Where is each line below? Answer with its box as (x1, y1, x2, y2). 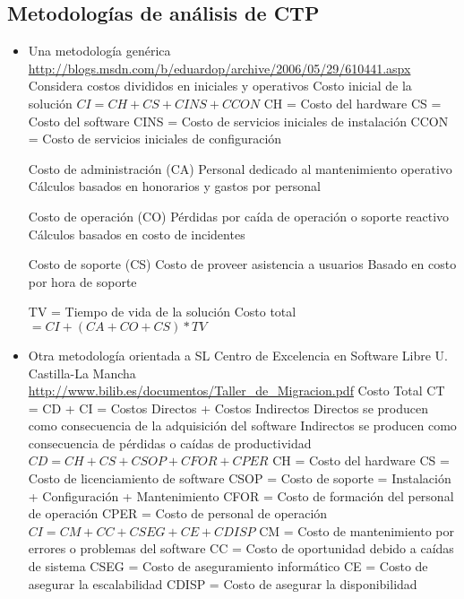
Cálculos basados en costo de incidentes (28, 224, 245, 243)
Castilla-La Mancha (28, 363, 136, 382)
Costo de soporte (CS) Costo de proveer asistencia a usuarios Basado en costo (28, 255, 457, 273)
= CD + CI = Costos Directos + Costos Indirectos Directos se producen (28, 398, 428, 417)
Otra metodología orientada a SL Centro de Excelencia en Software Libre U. (28, 345, 449, 364)
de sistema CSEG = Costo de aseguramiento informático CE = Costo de (28, 557, 428, 576)
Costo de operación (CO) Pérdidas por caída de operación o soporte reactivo (28, 206, 450, 225)
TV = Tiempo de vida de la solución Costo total (28, 302, 296, 321)
